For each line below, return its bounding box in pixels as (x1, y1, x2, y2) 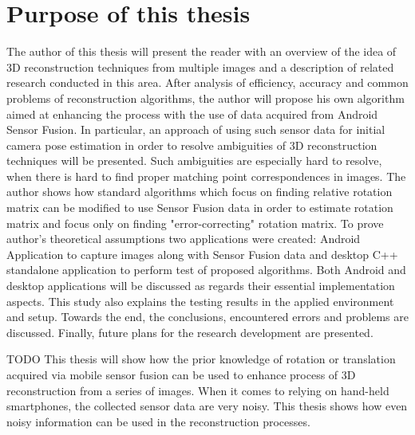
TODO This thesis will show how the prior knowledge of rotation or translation (6, 351, 396, 367)
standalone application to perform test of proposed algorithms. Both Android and (6, 261, 406, 278)
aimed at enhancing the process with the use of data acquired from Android (6, 105, 378, 122)
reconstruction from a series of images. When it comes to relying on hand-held (6, 382, 389, 398)
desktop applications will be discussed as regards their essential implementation (6, 277, 395, 294)
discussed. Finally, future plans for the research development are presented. (6, 323, 373, 340)
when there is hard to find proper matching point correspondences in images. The (6, 167, 406, 184)
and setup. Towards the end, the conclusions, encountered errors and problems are (6, 308, 409, 325)
